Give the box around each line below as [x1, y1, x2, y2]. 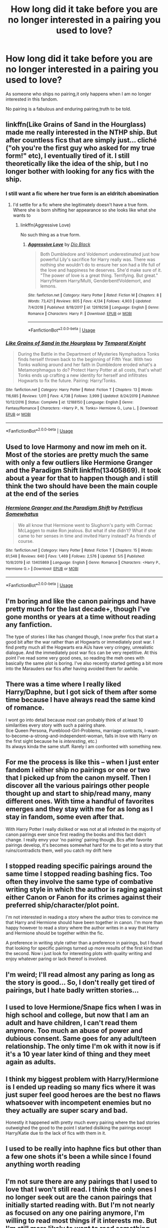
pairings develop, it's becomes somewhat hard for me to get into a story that [5, 842, 163, 848]
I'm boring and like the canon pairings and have [5, 597, 156, 605]
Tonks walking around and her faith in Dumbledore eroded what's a [17, 362, 157, 368]
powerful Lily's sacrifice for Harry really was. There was [40, 256, 156, 262]
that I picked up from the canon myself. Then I [5, 774, 151, 782]
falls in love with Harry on [105, 733, 158, 739]
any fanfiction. [5, 620, 52, 629]
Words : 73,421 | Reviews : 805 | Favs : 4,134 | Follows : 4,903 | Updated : [27, 299, 152, 304]
